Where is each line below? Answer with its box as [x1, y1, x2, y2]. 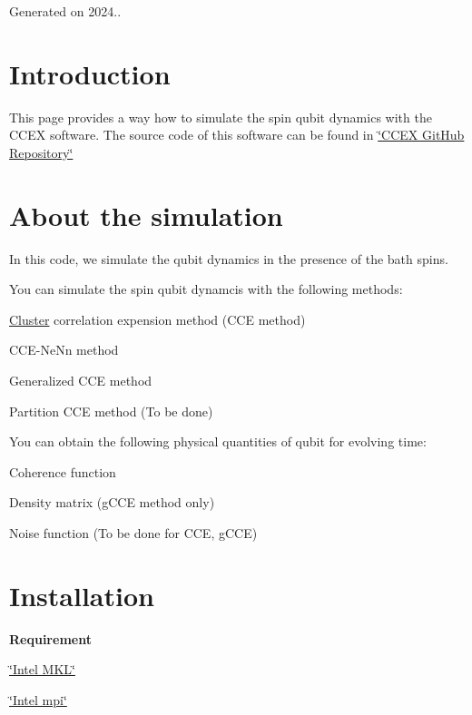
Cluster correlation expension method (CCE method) [9, 309, 306, 328]
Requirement [9, 629, 92, 648]
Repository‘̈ [9, 142, 74, 162]
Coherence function [9, 462, 116, 481]
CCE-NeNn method [9, 340, 119, 359]
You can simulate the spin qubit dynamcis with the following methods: [9, 279, 403, 299]
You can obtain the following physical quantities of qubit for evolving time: [9, 432, 427, 451]
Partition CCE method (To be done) [9, 401, 213, 420]
